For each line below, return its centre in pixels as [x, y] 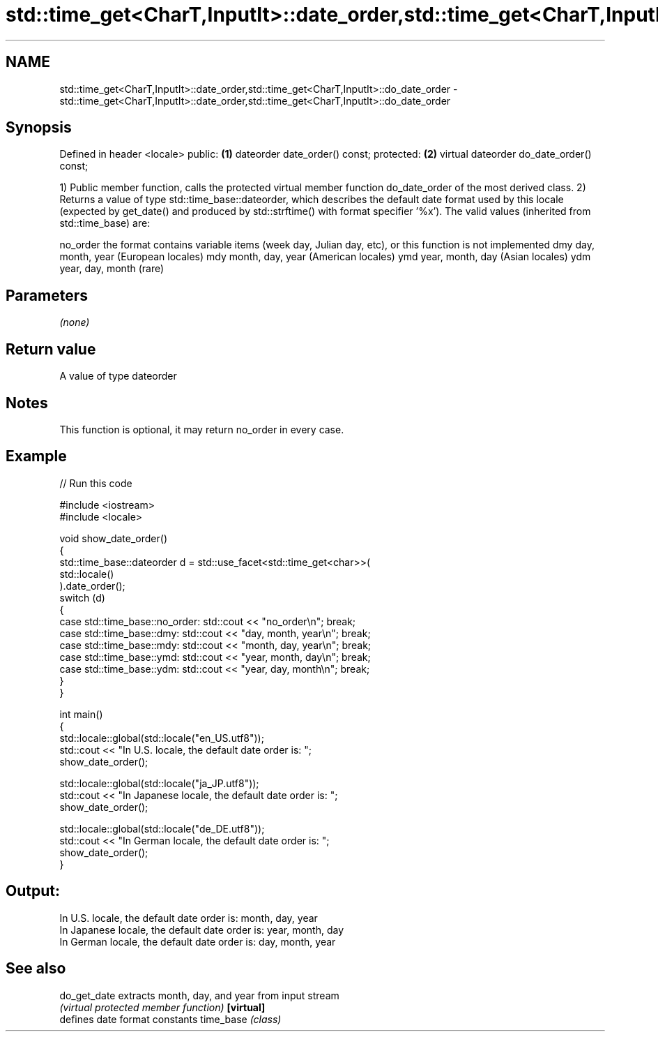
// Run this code [96, 483]
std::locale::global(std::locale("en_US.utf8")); [162, 738]
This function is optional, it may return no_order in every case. [202, 429]
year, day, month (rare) [112, 269]
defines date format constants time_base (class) [170, 1019]
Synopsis [39, 128]
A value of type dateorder [118, 376]
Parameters [47, 295]
